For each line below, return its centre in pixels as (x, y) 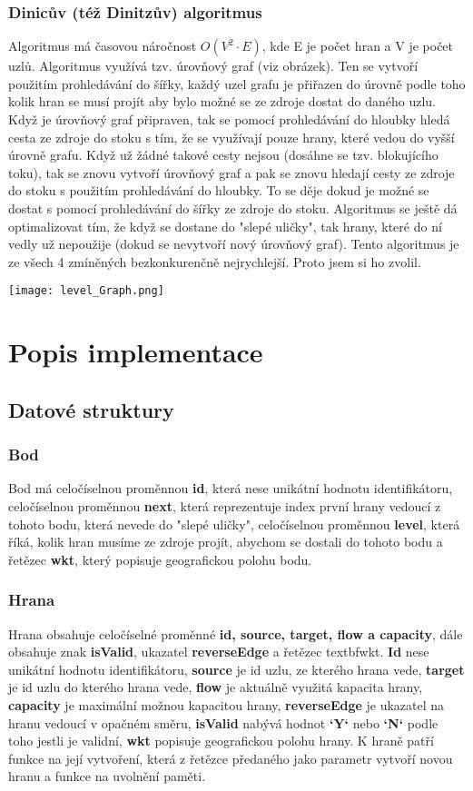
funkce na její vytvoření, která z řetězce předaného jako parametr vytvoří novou (231, 758)
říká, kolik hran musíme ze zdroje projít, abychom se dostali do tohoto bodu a (226, 542)
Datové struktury (91, 409)
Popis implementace (136, 352)
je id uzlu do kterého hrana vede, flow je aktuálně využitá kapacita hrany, (216, 687)
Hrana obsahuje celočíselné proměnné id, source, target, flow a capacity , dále (236, 633)
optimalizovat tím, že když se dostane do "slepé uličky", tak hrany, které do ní (225, 226)
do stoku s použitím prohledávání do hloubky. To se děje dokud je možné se (219, 190)
